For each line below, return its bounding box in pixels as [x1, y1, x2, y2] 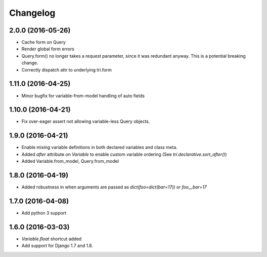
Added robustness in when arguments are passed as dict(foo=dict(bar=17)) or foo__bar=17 [21, 184, 207, 190]
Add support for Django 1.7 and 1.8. [21, 243, 93, 249]
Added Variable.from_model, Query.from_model [21, 158, 119, 164]
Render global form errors [21, 46, 75, 52]
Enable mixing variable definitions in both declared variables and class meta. [21, 145, 178, 150]
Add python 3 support [21, 210, 67, 216]
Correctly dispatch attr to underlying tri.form [21, 67, 112, 73]
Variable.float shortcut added [21, 236, 82, 242]
